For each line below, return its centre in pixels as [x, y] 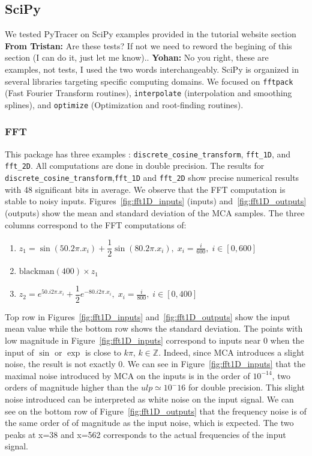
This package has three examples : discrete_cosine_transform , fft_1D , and [148, 154]
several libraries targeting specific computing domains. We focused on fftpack [149, 81]
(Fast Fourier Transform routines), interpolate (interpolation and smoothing [148, 93]
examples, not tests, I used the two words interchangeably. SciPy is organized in [152, 69]
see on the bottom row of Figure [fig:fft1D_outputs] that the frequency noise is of [156, 411]
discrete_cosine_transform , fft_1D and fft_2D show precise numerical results [152, 178]
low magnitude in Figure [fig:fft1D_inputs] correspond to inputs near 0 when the [154, 340]
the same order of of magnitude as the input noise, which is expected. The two [149, 423]
